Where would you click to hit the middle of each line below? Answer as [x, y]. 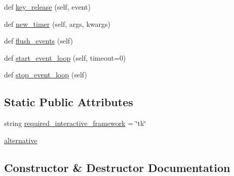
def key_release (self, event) [47, 7]
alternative [21, 140]
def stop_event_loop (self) [46, 75]
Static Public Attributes [69, 102]
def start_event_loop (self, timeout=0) [65, 57]
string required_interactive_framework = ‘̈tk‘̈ [75, 123]
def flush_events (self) [38, 41]
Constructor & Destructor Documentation [117, 167]
